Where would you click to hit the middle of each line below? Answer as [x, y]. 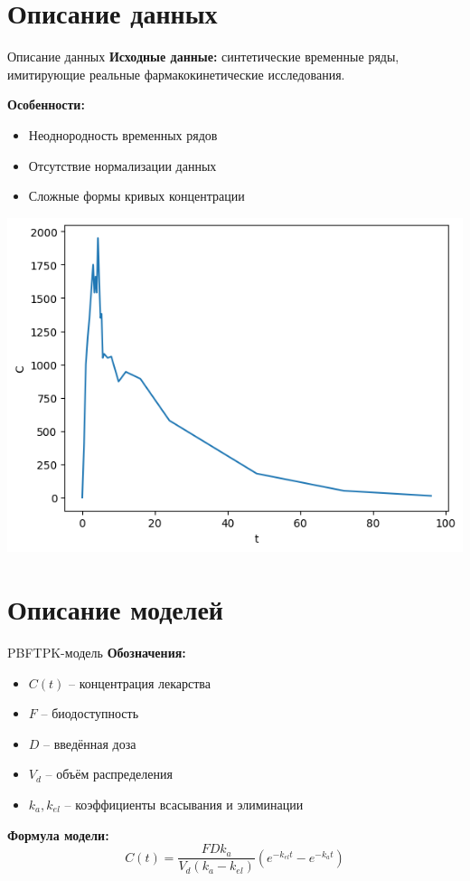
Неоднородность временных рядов [123, 134]
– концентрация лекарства [140, 682]
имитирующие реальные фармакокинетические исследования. [176, 74]
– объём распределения [109, 774]
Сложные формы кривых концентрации [136, 196]
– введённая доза [90, 743]
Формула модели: [58, 834]
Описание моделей [115, 609]
